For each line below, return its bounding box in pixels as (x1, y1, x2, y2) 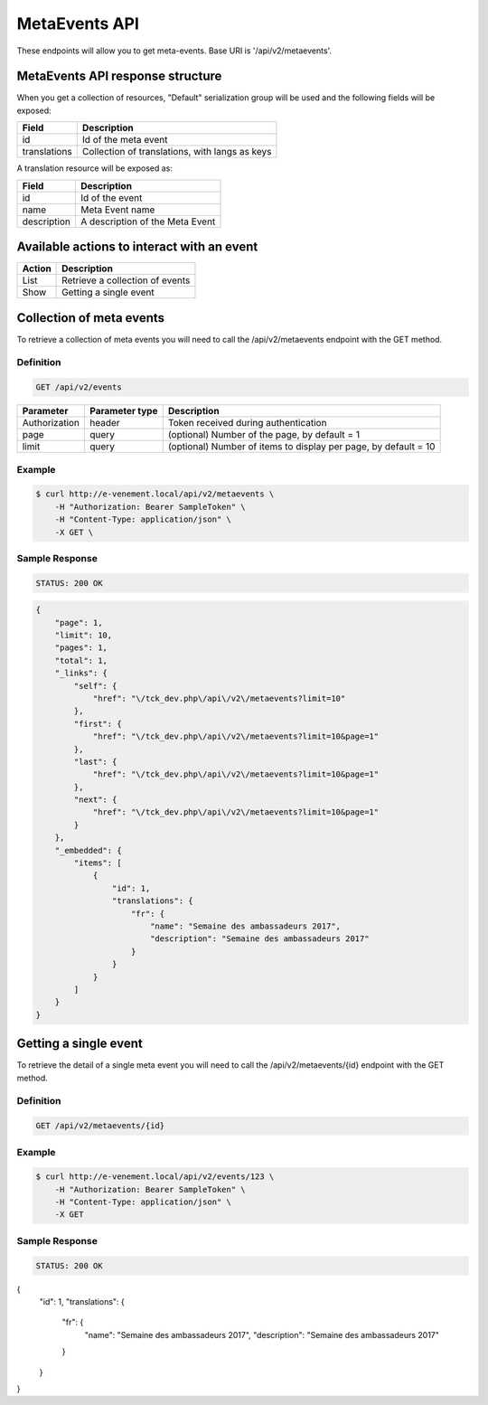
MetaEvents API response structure (16, 69, 222, 84)
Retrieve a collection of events (61, 274, 191, 287)
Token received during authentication (167, 417, 327, 429)
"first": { (73, 719, 122, 729)
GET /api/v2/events (35, 382, 122, 392)
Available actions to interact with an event (16, 240, 258, 255)
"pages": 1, (54, 643, 108, 653)
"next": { (73, 795, 117, 805)
